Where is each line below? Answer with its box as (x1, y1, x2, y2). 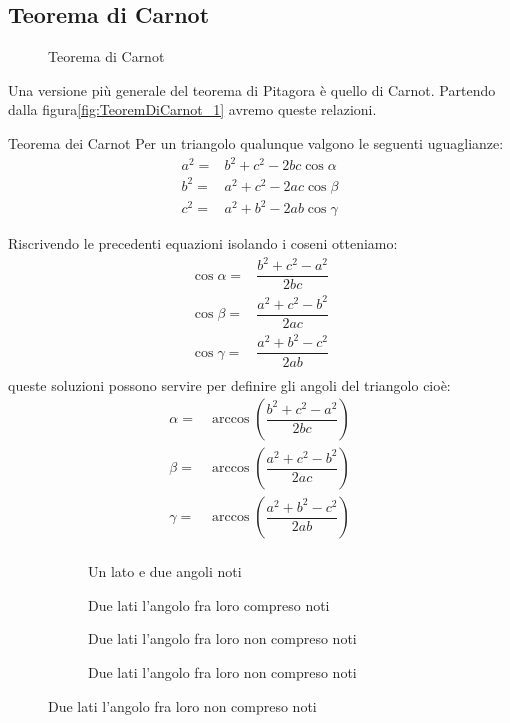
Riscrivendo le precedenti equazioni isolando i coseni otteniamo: (8, 233, 398, 254)
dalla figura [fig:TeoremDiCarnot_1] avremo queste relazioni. (8, 99, 377, 120)
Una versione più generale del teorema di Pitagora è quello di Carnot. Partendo (8, 79, 496, 100)
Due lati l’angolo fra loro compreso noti (88, 594, 330, 615)
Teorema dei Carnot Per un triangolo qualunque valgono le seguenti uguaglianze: (8, 132, 504, 153)
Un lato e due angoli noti (88, 561, 242, 582)
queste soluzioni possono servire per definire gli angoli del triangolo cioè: (8, 374, 451, 395)
